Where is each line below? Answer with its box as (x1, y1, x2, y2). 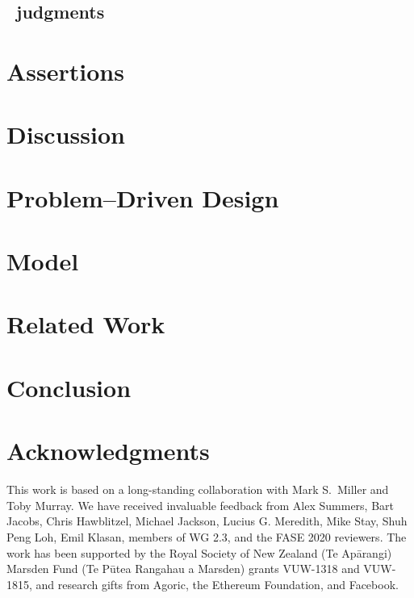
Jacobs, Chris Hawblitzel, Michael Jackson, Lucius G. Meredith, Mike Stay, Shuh (6, 512, 408, 529)
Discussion (6, 118, 125, 151)
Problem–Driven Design (6, 181, 279, 214)
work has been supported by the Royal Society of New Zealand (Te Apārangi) (6, 544, 392, 561)
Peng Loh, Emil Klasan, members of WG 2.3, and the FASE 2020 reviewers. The (6, 528, 407, 545)
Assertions (6, 54, 124, 87)
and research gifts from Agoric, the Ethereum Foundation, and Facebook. (36, 575, 399, 592)
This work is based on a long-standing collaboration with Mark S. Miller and (6, 481, 389, 498)
